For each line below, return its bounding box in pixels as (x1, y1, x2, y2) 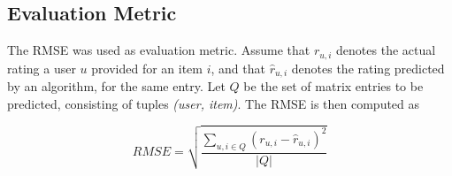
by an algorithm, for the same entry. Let (7, 77, 226, 96)
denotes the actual (336, 41, 436, 59)
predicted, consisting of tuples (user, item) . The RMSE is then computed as (7, 94, 420, 112)
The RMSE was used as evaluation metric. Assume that (7, 41, 310, 59)
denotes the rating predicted (291, 58, 445, 77)
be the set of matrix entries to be (243, 77, 424, 96)
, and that (211, 58, 265, 77)
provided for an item (91, 58, 203, 77)
